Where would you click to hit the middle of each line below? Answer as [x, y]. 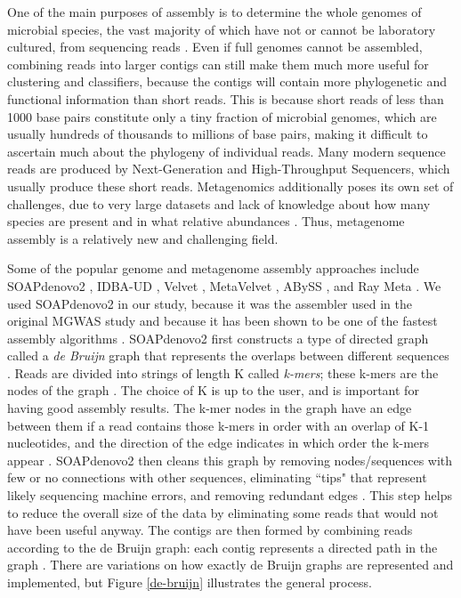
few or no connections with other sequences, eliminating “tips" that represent [217, 477]
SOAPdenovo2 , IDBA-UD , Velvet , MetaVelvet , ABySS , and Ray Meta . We [224, 285]
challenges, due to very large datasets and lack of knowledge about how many [219, 203]
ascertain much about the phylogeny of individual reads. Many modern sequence [226, 151]
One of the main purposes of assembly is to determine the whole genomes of [214, 12]
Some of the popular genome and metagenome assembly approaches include [213, 268]
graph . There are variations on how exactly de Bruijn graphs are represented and [230, 565]
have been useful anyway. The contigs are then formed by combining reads [210, 530]
